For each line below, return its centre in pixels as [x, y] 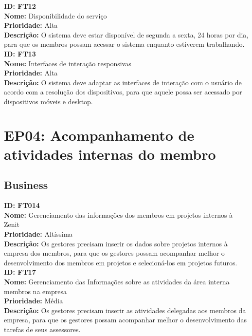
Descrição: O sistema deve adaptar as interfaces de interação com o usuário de [123, 82]
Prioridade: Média [34, 301]
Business [26, 185]
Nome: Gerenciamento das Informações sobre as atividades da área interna [117, 282]
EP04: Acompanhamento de [99, 135]
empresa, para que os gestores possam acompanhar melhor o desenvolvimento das [125, 320]
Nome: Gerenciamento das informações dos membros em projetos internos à [118, 215]
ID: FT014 [22, 205]
